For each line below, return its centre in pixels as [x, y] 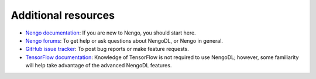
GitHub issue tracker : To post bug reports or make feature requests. [107, 49]
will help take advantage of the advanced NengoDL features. [99, 66]
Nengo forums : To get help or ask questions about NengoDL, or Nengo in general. [124, 40]
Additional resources [63, 15]
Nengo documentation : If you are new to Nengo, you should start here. [111, 33]
